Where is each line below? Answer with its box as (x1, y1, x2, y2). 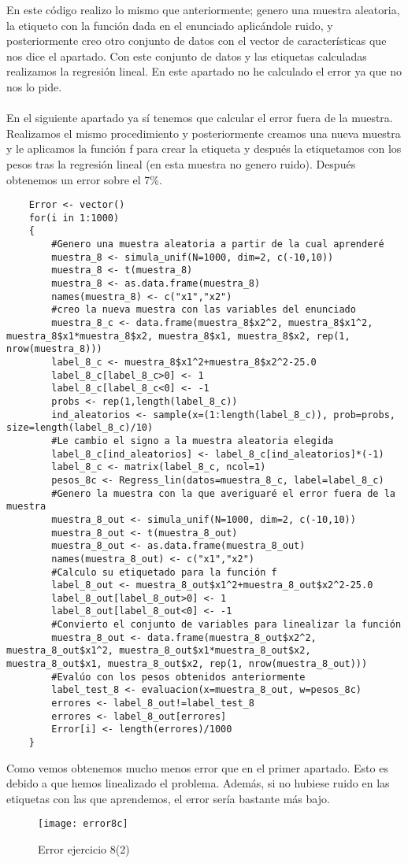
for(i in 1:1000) (28, 212, 120, 224)
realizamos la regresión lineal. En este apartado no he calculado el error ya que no (6, 63, 402, 80)
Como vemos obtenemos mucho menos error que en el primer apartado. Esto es (6, 759, 388, 776)
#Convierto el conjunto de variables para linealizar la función (51, 619, 402, 631)
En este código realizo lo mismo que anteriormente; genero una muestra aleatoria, (6, 2, 400, 17)
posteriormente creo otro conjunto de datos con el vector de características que (6, 32, 387, 49)
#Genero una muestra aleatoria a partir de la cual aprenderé (51, 239, 384, 250)
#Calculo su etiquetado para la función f (51, 566, 277, 578)
